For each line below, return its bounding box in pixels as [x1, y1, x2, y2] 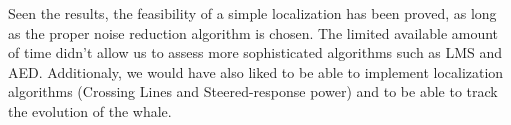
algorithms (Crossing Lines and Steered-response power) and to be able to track [8, 81, 498, 102]
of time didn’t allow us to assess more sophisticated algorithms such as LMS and [8, 42, 503, 63]
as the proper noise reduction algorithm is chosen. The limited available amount [8, 22, 499, 43]
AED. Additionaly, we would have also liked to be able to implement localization [8, 61, 504, 82]
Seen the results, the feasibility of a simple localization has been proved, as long [8, 3, 497, 23]
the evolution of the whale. [8, 100, 172, 121]
